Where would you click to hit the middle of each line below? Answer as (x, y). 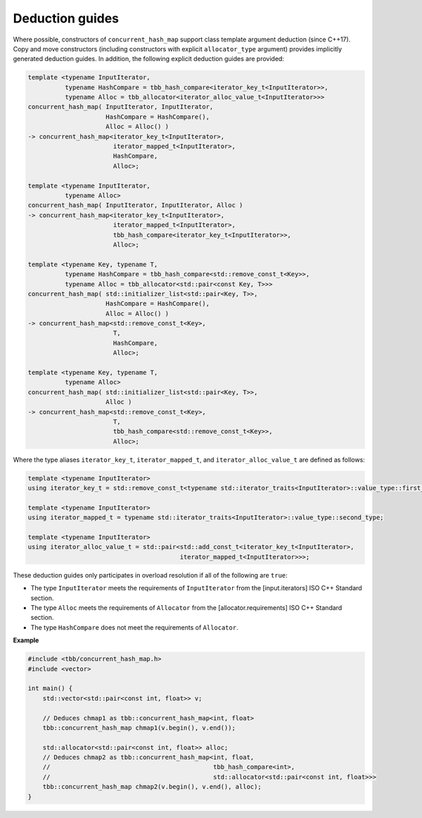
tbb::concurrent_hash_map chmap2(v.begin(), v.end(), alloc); (152, 787)
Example (26, 640)
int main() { (50, 688)
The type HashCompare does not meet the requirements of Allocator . (134, 627)
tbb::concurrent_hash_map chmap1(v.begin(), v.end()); (139, 728)
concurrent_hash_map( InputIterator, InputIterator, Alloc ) (135, 205)
